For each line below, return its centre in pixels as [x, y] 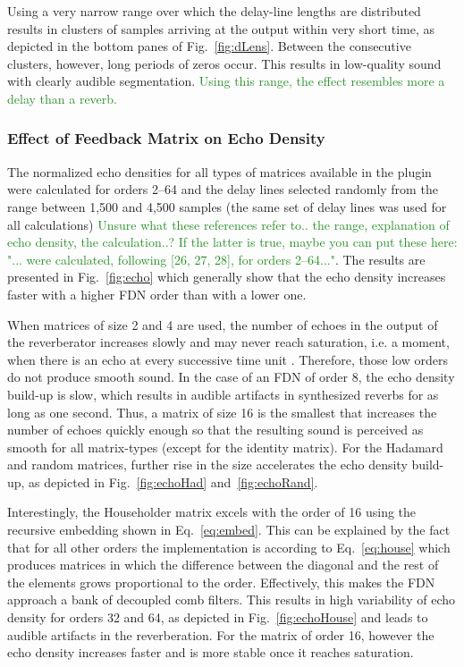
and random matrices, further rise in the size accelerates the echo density [207, 464]
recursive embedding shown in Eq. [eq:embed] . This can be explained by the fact [229, 530]
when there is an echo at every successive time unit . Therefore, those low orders [228, 359]
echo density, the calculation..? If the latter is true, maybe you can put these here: [232, 242]
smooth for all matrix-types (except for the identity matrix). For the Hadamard [225, 447]
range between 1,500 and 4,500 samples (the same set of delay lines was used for [227, 206]
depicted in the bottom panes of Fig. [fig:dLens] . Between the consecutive [209, 46]
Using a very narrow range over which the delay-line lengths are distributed [214, 11]
